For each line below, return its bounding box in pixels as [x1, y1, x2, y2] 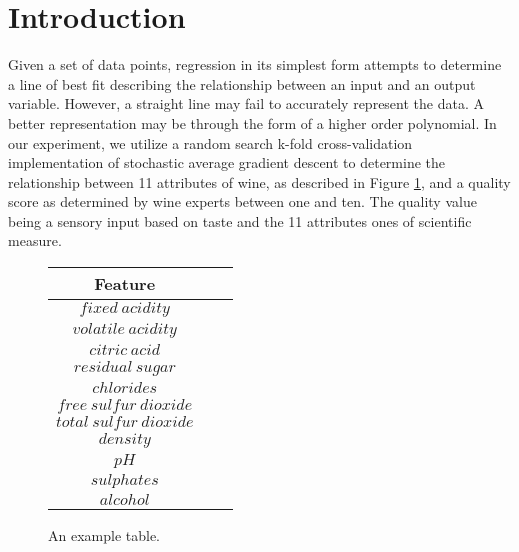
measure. [8, 230, 62, 251]
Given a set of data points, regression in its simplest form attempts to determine [8, 54, 502, 75]
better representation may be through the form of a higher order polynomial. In [8, 112, 497, 133]
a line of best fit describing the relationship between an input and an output [8, 73, 476, 94]
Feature [94, 272, 156, 296]
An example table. [48, 525, 160, 546]
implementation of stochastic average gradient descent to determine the [8, 152, 446, 173]
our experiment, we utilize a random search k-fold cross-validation [8, 132, 413, 153]
